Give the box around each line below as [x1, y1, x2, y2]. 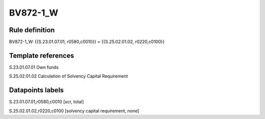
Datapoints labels [9, 86, 64, 95]
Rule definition [9, 26, 55, 34]
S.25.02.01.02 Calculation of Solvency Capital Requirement [9, 73, 128, 79]
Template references [9, 51, 75, 59]
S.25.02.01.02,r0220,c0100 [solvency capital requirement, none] [9, 108, 139, 114]
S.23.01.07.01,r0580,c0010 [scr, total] [9, 99, 84, 105]
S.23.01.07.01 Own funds [9, 64, 59, 70]
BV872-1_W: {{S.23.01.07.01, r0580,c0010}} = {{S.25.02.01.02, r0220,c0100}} [9, 39, 165, 45]
